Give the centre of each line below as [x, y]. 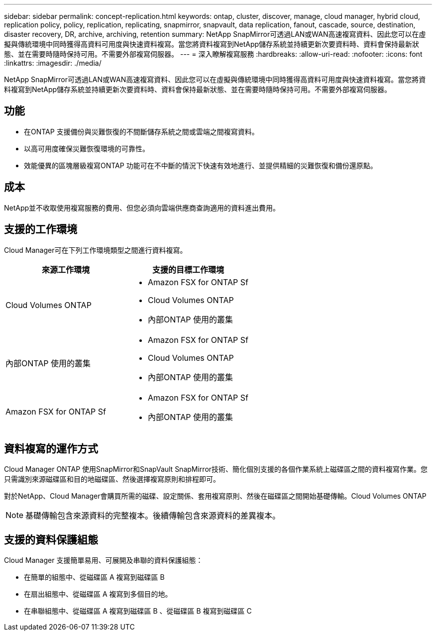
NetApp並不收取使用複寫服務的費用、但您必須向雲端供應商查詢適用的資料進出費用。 [142, 208]
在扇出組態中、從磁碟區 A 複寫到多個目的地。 [98, 594]
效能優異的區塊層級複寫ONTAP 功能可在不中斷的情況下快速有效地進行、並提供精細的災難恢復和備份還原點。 [201, 165]
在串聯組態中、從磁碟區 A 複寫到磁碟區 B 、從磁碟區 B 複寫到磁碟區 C [138, 611]
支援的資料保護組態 [51, 539]
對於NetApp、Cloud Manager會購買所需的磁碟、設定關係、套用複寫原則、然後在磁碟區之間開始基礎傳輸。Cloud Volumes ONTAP [215, 496]
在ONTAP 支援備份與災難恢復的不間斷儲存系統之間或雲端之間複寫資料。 [141, 131]
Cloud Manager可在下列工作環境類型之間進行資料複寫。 [96, 250]
